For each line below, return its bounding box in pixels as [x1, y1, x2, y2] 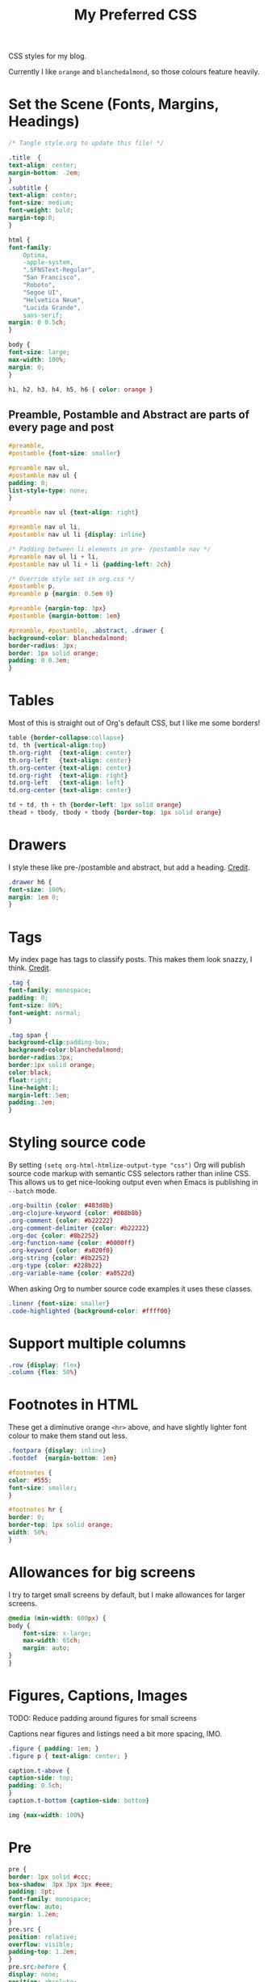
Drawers [8, 836, 67, 854]
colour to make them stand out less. [8, 1431, 128, 1440]
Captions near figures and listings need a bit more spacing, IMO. [8, 1728, 223, 1739]
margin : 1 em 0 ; [8, 893, 60, 901]
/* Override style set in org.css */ [8, 575, 136, 583]
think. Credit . [8, 964, 52, 973]
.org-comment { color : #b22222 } [8, 1217, 114, 1225]
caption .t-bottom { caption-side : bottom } [8, 1797, 150, 1805]
